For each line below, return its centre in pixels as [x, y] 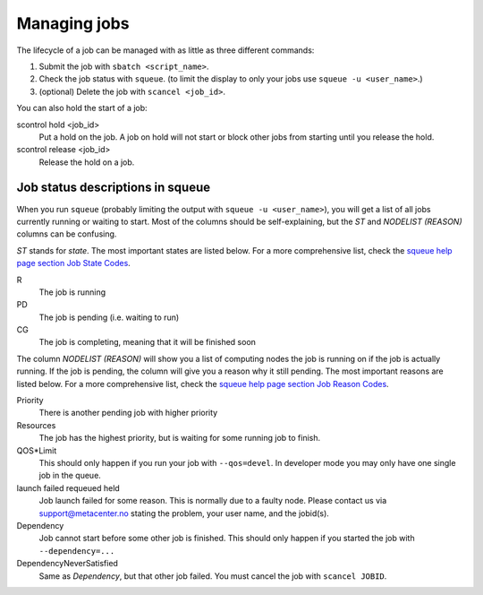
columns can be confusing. [67, 234]
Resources [36, 425]
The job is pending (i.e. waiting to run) [109, 317]
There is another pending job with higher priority [128, 413]
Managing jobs [73, 23]
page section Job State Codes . [74, 263]
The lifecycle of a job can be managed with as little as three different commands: [165, 50]
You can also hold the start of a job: [82, 108]
